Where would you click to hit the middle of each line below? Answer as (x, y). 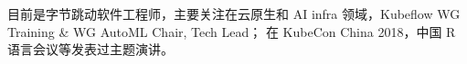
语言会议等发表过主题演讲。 (90, 49)
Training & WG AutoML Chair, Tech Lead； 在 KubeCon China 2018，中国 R (232, 31)
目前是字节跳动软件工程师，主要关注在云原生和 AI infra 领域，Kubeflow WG (234, 14)
